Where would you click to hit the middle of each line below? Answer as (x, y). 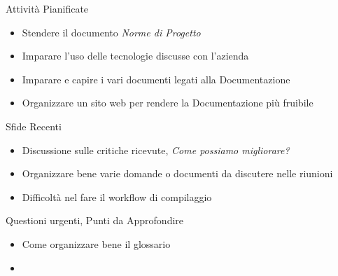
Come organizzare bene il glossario (96, 243)
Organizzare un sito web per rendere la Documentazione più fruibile (168, 103)
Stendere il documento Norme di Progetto (111, 32)
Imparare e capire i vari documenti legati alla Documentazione (156, 79)
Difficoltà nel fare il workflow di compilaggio (117, 196)
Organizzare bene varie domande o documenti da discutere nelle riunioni (177, 173)
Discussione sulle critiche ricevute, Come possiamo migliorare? (156, 150)
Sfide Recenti (34, 126)
